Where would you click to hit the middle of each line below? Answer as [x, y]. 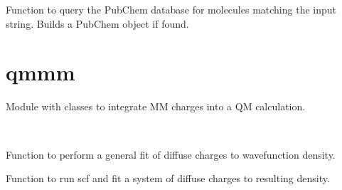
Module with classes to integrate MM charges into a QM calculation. [156, 106]
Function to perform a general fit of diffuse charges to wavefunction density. [171, 154]
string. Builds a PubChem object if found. [97, 23]
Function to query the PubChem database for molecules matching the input [171, 9]
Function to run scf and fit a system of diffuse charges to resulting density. [168, 178]
